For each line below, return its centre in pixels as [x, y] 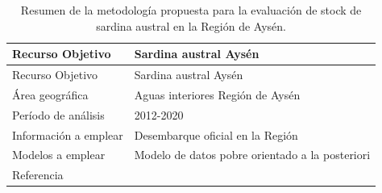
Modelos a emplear [59, 155]
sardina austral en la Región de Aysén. [191, 25]
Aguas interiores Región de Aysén [217, 94]
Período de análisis [58, 114]
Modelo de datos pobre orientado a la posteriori [252, 155]
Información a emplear [68, 134]
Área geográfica [50, 94]
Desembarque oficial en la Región [216, 134]
